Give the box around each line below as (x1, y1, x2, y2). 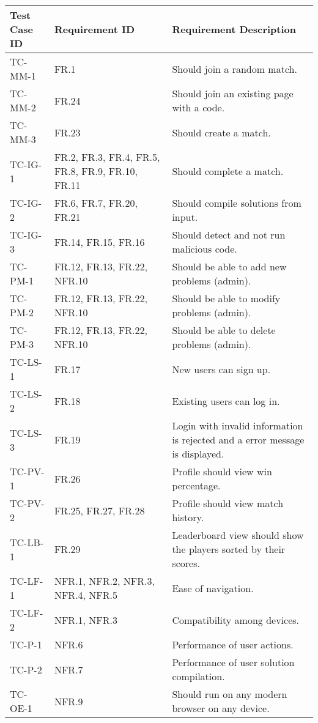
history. (172, 510, 204, 524)
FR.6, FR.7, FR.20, (54, 196, 138, 210)
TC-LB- (10, 535, 44, 549)
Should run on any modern (172, 687, 287, 701)
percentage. (172, 478, 221, 492)
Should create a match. (172, 125, 271, 139)
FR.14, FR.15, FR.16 (54, 234, 145, 249)
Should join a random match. (172, 61, 297, 76)
